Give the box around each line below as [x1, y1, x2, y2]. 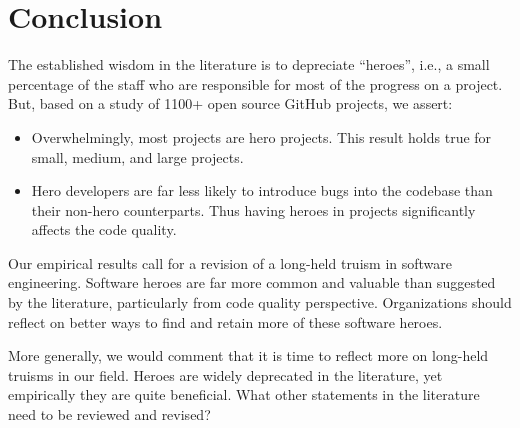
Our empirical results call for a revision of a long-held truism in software [8, 252, 452, 273]
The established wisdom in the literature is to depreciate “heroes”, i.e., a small [8, 54, 490, 75]
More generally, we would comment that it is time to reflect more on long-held [8, 345, 489, 366]
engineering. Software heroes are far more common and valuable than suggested [8, 272, 496, 293]
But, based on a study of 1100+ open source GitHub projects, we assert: [8, 93, 453, 114]
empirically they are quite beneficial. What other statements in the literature [8, 384, 480, 405]
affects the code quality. [31, 219, 177, 240]
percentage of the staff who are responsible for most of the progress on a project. [8, 73, 503, 94]
